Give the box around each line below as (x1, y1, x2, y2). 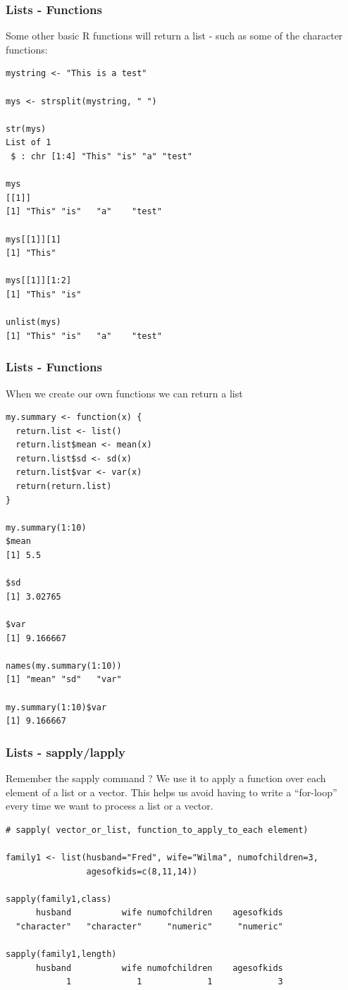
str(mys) (6, 123, 46, 134)
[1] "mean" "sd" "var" (6, 674, 122, 685)
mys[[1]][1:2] (6, 276, 72, 286)
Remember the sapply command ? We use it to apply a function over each (6, 770, 326, 785)
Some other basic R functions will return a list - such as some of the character (6, 28, 343, 43)
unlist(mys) (6, 317, 61, 328)
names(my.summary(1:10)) (6, 660, 122, 671)
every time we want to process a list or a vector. (6, 798, 213, 813)
